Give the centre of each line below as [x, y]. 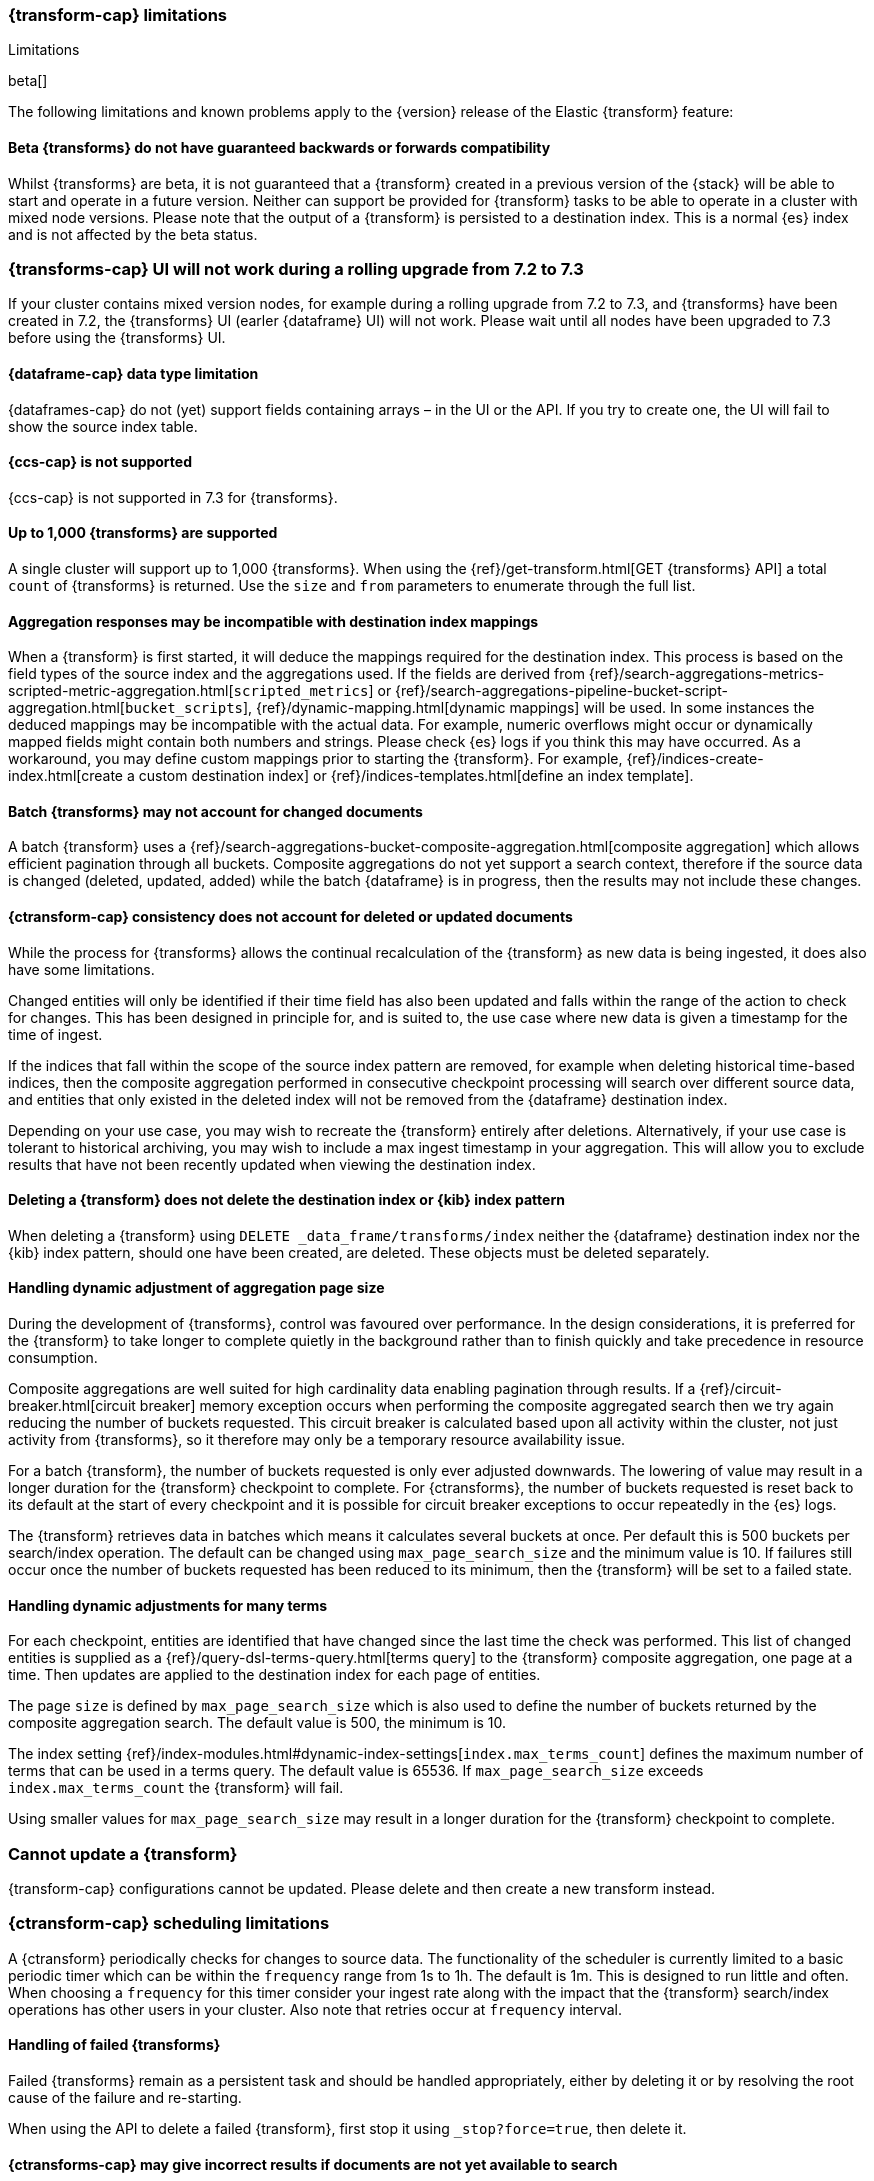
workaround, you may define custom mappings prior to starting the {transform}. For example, [315, 759]
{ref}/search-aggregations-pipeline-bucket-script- [561, 691]
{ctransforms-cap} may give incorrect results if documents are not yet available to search [313, 2164]
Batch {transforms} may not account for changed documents [215, 811]
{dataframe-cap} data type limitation [133, 373]
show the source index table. [103, 426]
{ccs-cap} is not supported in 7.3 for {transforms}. [173, 497]
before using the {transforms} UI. [117, 338]
